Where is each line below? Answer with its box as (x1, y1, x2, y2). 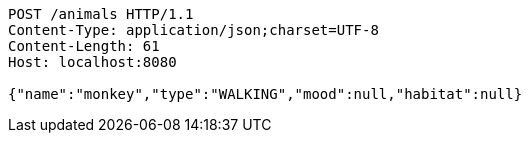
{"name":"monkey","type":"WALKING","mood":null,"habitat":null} (8, 86, 523, 102)
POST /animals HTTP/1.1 (8, 6, 194, 22)
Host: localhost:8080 (8, 54, 177, 70)
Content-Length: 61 (8, 38, 160, 54)
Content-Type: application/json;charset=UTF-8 (8, 22, 379, 38)
